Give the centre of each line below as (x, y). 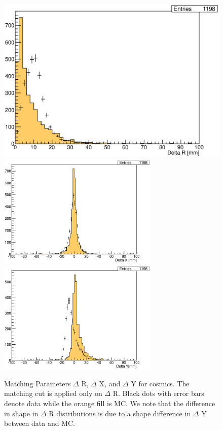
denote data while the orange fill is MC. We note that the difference (110, 403)
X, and (110, 383)
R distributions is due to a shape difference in (120, 413)
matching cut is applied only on (53, 393)
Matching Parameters (38, 383)
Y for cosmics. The (160, 383)
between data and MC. (40, 423)
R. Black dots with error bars (158, 393)
